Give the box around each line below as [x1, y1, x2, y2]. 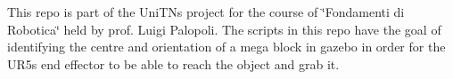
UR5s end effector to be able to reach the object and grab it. [7, 54, 340, 73]
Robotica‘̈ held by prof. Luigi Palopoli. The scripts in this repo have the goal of [7, 20, 441, 38]
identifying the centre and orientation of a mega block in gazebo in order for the [7, 37, 446, 56]
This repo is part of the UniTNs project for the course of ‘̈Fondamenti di [7, 3, 405, 20]
